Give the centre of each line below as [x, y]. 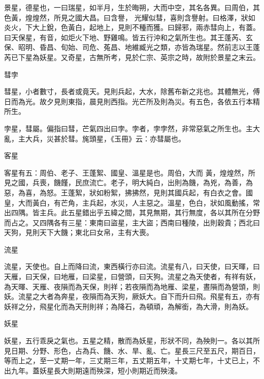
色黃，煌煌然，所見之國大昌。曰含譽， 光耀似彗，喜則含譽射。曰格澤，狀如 [130, 17]
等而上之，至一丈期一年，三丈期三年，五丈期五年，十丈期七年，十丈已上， [128, 360]
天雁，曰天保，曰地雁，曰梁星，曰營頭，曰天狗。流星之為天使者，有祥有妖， [132, 276]
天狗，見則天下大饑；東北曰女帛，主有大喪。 [79, 232]
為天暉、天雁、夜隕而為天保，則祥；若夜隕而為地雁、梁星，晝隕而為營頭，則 [132, 286]
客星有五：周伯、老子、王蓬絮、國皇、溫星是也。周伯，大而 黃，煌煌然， [126, 172]
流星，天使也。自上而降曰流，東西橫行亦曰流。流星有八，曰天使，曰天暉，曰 [132, 266]
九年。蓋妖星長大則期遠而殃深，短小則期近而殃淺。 [96, 370]
